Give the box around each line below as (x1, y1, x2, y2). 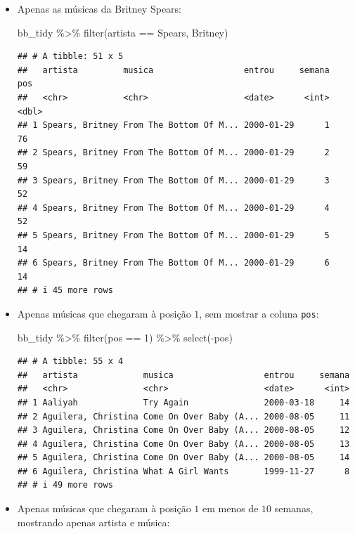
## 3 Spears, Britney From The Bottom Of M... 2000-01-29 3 (17, 175, 330, 185)
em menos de (202, 501, 259, 516)
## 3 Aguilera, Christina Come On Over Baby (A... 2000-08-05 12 (17, 425, 350, 436)
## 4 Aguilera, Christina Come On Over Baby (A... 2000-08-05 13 (17, 438, 350, 449)
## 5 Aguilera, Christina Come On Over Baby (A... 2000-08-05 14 (17, 452, 350, 463)
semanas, (274, 501, 314, 516)
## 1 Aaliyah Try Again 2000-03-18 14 (17, 397, 350, 408)
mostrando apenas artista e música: (17, 514, 170, 529)
